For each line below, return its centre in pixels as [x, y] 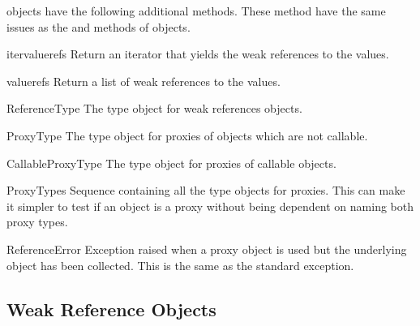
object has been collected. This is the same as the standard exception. [180, 265]
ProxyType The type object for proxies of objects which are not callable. [187, 135]
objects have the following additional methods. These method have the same [196, 11]
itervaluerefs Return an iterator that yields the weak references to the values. [198, 54]
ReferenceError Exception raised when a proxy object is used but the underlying [207, 249]
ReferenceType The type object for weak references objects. [154, 108]
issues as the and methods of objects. [99, 26]
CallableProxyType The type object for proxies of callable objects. [171, 163]
